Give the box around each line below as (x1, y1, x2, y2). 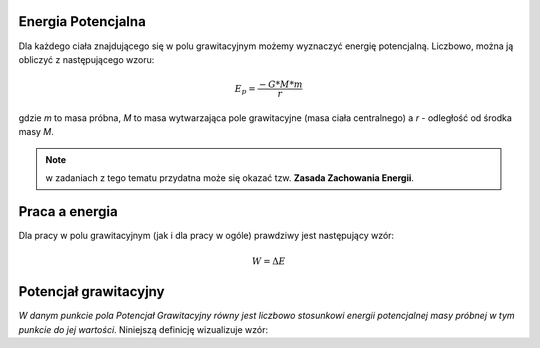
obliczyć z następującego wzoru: (18, 53, 155, 65)
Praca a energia (18, 203, 119, 220)
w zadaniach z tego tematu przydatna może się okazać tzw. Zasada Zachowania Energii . (45, 172, 415, 184)
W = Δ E (251, 256, 286, 267)
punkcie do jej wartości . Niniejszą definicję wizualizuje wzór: (18, 323, 269, 335)
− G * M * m (258, 79, 304, 90)
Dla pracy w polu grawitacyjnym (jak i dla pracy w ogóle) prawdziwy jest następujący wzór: (18, 229, 395, 241)
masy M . (18, 126, 55, 138)
